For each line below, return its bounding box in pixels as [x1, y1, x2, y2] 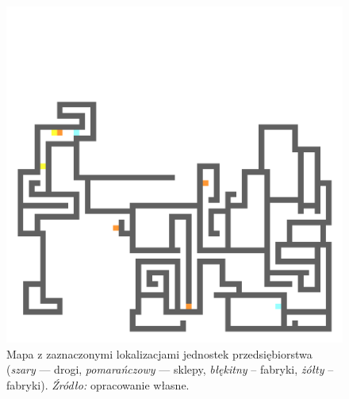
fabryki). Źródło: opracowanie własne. [6, 376, 190, 393]
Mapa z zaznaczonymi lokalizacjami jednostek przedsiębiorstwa [6, 345, 313, 362]
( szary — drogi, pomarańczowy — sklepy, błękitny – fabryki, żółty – [6, 361, 334, 378]
